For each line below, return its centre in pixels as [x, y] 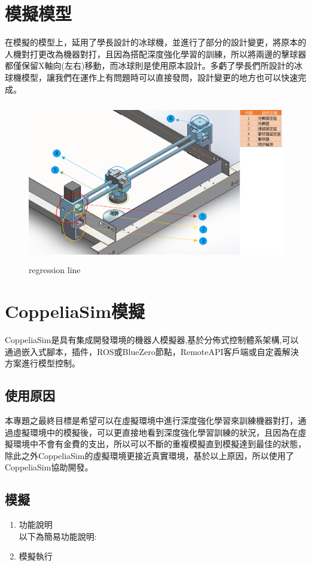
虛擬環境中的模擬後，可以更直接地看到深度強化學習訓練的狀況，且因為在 [155, 432]
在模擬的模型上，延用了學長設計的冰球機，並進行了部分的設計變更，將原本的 [155, 42]
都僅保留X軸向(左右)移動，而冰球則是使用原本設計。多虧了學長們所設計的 [150, 65]
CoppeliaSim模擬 [75, 311]
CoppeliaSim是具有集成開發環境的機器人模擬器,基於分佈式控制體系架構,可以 [152, 339]
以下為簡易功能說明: [58, 536]
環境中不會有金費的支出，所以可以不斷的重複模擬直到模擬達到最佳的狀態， [159, 444]
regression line [55, 270]
